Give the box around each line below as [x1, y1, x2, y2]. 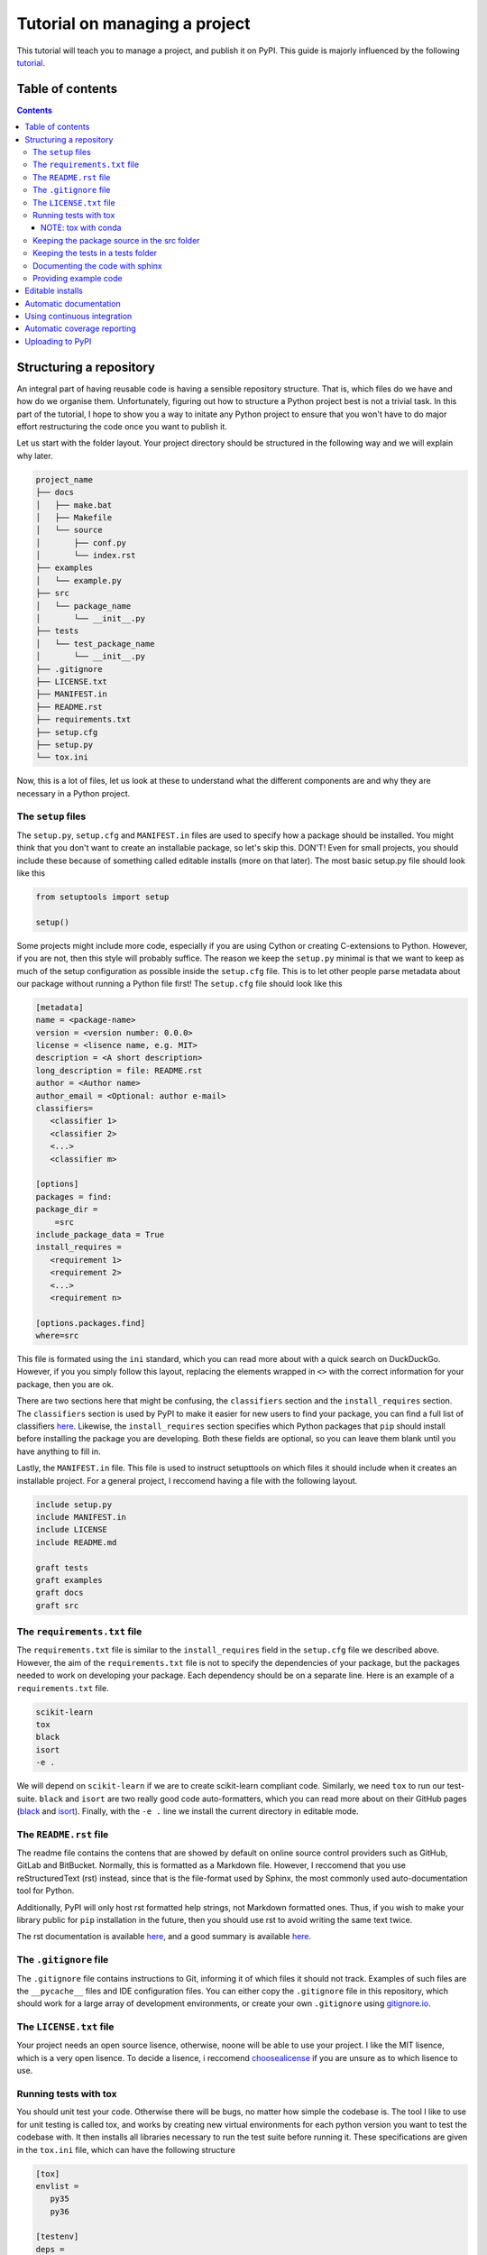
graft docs [35, 1588, 84, 1598]
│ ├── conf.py [35, 538, 126, 548]
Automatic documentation [24, 298, 121, 308]
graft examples [35, 1575, 103, 1585]
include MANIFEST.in [35, 1512, 126, 1522]
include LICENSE [35, 1524, 108, 1535]
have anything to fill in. [16, 1446, 101, 1457]
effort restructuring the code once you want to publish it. [16, 420, 227, 432]
